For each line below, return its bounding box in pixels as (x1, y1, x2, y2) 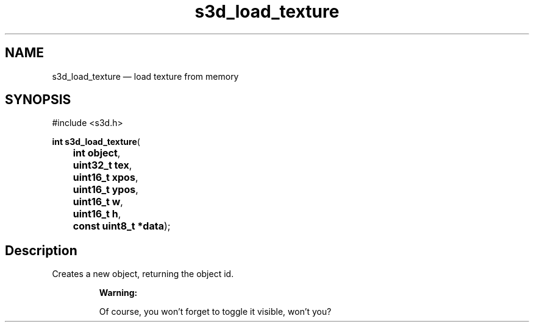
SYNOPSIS (5, 92, 71, 108)
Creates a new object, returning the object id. (52, 269, 234, 280)
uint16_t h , (73, 208, 121, 220)
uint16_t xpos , (73, 171, 138, 184)
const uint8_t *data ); (73, 220, 171, 233)
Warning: (99, 287, 138, 298)
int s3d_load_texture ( (52, 136, 140, 147)
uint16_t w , (73, 195, 123, 208)
